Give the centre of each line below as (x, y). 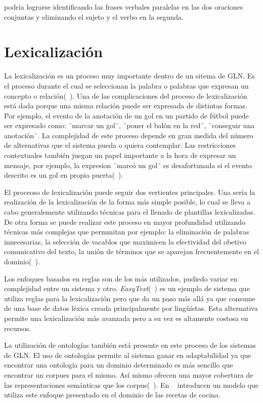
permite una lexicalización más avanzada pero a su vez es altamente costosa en (126, 318)
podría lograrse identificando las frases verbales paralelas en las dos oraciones (124, 7)
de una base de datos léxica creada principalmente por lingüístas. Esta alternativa (131, 308)
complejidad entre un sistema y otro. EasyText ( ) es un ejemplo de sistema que (127, 288)
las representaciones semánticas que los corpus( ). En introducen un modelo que (131, 385)
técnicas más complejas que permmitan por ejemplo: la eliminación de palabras (127, 232)
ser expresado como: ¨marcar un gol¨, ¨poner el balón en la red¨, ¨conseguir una (129, 125)
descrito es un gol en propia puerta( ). (64, 175)
